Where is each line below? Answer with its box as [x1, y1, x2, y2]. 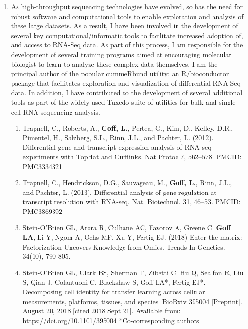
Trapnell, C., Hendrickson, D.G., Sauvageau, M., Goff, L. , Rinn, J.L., [22, 177, 232, 188]
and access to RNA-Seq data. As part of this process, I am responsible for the [11, 39, 243, 50]
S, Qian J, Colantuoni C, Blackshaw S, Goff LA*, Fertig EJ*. [22, 277, 206, 287]
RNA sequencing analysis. [23, 106, 100, 116]
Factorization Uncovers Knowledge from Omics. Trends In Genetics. [22, 241, 225, 252]
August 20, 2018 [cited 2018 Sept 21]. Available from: [22, 306, 181, 316]
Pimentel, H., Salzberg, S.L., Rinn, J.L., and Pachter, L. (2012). [22, 132, 213, 142]
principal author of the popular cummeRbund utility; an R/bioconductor [11, 68, 229, 78]
